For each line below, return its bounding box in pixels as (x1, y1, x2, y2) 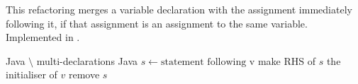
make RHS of (257, 53, 315, 68)
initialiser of (6, 67, 57, 82)
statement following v (160, 56, 255, 67)
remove (68, 67, 100, 82)
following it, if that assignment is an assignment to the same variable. (6, 16, 308, 30)
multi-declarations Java (36, 53, 138, 68)
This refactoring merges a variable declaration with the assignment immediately (6, 1, 352, 16)
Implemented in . (6, 30, 80, 44)
